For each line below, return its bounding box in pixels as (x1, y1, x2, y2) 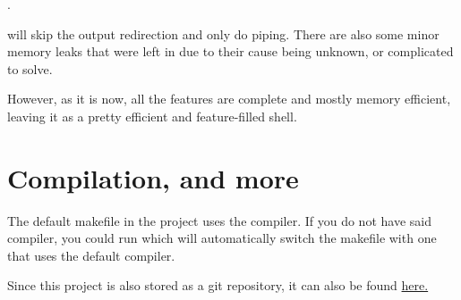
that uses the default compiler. (7, 246, 175, 264)
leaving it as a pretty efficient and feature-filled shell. (7, 106, 297, 125)
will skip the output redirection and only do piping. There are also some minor (7, 24, 440, 43)
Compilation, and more (7, 159, 299, 196)
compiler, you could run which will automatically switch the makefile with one (7, 229, 437, 247)
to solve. (7, 59, 53, 78)
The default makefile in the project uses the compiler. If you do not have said (7, 211, 431, 229)
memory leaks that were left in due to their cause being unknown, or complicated (7, 42, 454, 61)
